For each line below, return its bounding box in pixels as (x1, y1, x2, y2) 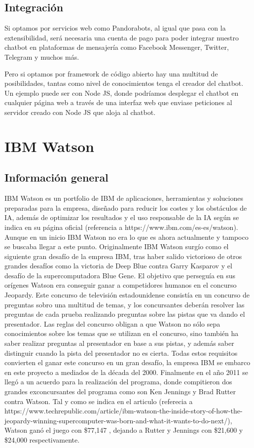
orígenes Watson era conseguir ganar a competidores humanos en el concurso (4, 280, 237, 290)
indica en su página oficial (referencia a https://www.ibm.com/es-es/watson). (4, 222, 238, 232)
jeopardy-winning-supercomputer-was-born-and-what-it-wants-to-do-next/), (4, 415, 232, 425)
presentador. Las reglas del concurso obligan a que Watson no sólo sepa (4, 318, 220, 329)
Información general (4, 170, 109, 185)
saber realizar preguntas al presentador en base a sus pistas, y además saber (4, 338, 234, 348)
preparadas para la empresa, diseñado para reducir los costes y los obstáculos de (4, 202, 247, 213)
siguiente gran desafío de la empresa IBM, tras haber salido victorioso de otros (4, 251, 242, 261)
